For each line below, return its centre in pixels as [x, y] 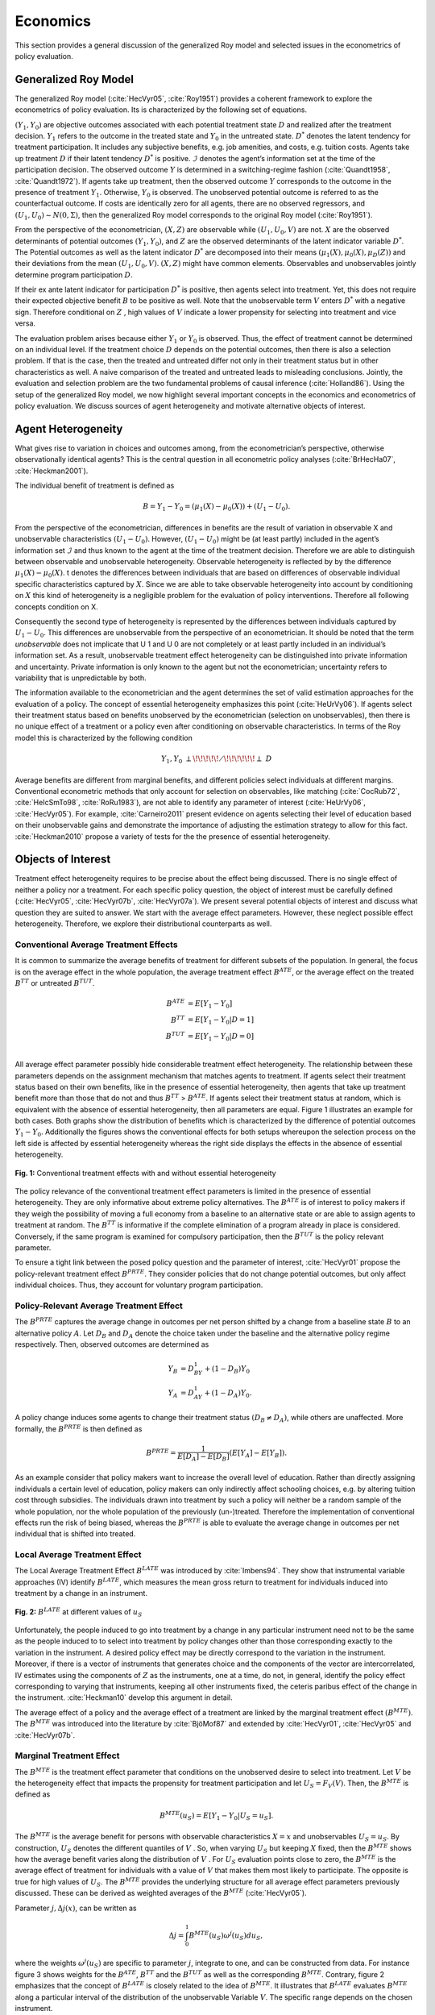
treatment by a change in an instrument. [81, 1593]
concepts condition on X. [56, 607]
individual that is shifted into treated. [75, 1534]
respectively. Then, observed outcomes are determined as [112, 1344]
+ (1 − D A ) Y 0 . [228, 1394]
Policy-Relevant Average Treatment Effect [99, 1306]
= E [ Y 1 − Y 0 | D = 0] [220, 1037]
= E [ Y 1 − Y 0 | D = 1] [220, 1021]
